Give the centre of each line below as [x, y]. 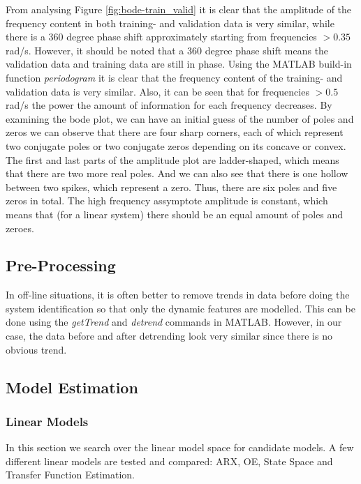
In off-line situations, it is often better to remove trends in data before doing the [178, 295]
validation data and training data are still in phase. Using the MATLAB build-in [179, 64]
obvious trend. [36, 349]
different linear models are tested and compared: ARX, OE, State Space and [169, 461]
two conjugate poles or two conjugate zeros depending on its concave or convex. [176, 145]
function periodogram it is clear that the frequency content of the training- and [174, 77]
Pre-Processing [61, 265]
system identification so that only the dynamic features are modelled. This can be [180, 308]
